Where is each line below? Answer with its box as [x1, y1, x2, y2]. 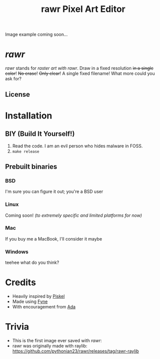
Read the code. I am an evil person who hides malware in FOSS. [12, 143, 143, 149]
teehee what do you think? [5, 259, 59, 266]
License [5, 90, 30, 99]
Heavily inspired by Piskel [12, 294, 65, 299]
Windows [5, 248, 29, 255]
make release [12, 149, 40, 154]
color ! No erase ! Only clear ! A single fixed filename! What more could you [5, 70, 155, 76]
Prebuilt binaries [5, 162, 57, 171]
